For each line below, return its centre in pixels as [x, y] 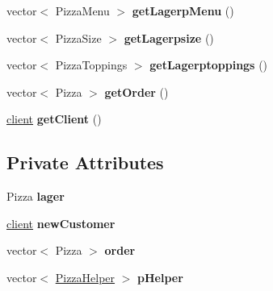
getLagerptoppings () [209, 65]
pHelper [160, 277]
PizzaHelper [85, 277]
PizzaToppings [91, 65]
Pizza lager [36, 196]
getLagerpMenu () [183, 10]
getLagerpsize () [169, 37]
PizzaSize [78, 37]
